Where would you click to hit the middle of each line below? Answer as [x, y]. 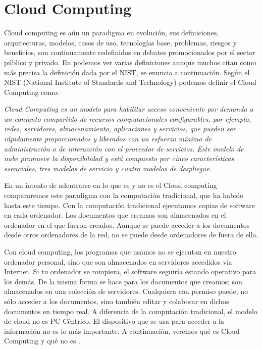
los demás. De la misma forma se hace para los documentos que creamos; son [123, 281]
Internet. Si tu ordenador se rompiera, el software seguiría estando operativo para [130, 271]
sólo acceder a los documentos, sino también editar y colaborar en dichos [117, 301]
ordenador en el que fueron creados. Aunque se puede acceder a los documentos [127, 225]
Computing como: [32, 92]
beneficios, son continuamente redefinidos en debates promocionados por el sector [130, 52]
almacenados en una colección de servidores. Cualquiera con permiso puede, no [126, 291]
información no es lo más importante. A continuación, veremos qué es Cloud [122, 331]
